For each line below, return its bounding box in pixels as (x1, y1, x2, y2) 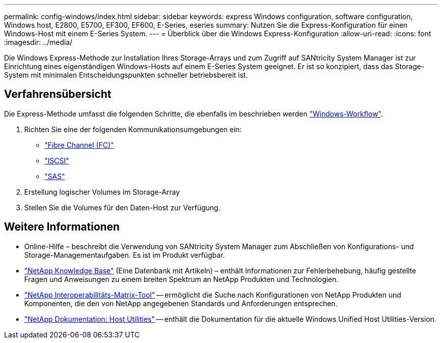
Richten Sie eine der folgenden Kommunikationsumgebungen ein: (24, 125, 242, 134)
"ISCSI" (44, 156, 69, 165)
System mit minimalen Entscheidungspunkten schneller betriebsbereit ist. (4, 71, 248, 79)
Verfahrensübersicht (4, 88, 112, 101)
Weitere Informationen (4, 220, 120, 234)
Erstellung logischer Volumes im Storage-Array (24, 187, 180, 196)
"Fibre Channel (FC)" (44, 140, 114, 149)
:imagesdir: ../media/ (4, 38, 73, 46)
